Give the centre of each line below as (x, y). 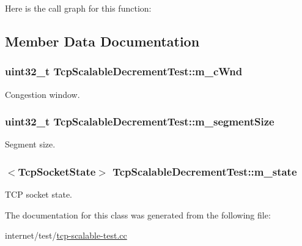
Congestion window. (42, 94)
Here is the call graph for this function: (78, 8)
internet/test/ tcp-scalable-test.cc (66, 235)
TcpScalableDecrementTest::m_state (205, 171)
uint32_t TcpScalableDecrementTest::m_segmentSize (140, 121)
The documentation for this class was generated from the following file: (138, 214)
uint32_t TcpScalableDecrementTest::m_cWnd (124, 71)
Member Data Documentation (102, 41)
